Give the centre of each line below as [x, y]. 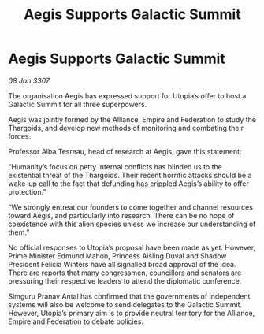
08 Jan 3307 [29, 80]
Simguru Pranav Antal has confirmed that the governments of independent [129, 296]
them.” [19, 232]
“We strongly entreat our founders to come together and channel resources [131, 207]
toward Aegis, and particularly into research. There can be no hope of [121, 215]
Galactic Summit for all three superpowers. [78, 104]
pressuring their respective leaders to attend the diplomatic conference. [125, 280]
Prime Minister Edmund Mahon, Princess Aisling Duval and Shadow [117, 256]
